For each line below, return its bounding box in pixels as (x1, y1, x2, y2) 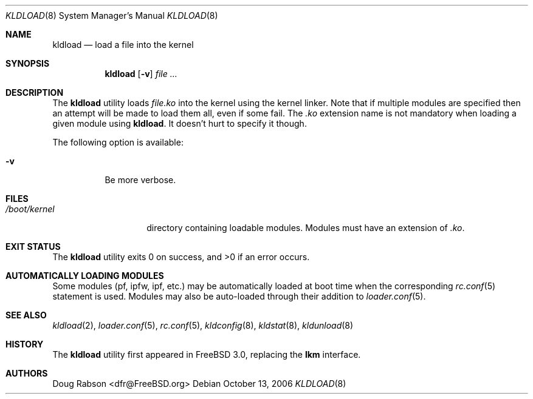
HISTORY (5, 339, 44, 349)
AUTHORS (5, 368, 48, 378)
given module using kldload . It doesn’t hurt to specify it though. (52, 118, 307, 129)
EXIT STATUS (5, 241, 61, 252)
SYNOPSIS (5, 58, 50, 69)
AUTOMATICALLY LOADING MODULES (5, 270, 164, 281)
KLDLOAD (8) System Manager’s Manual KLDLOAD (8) (5, 10, 218, 21)
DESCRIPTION (5, 87, 64, 98)
